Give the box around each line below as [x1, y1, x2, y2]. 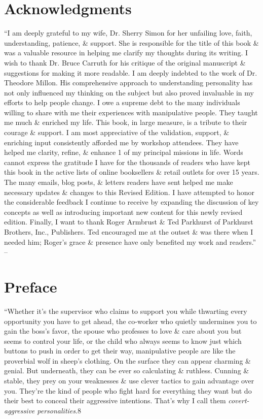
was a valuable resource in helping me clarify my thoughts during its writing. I [4, 47, 248, 58]
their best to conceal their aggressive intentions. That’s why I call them [4, 395, 226, 406]
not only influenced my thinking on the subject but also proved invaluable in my [4, 87, 254, 98]
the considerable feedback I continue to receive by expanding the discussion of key [4, 197, 259, 207]
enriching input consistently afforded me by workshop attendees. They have [4, 137, 239, 147]
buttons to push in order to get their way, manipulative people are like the [4, 345, 236, 356]
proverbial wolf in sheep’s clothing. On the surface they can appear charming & [4, 355, 251, 366]
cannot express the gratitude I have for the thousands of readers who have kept [4, 156, 250, 167]
